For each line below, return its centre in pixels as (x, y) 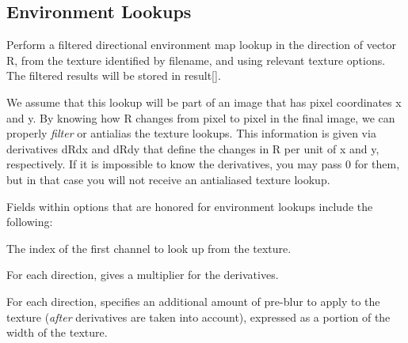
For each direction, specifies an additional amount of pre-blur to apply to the (193, 301)
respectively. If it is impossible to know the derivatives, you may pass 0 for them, (203, 164)
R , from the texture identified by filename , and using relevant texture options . (196, 60)
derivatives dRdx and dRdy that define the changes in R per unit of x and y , (193, 148)
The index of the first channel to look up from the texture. (149, 248)
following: (30, 222)
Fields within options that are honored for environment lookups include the (190, 206)
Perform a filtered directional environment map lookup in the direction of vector (202, 45)
